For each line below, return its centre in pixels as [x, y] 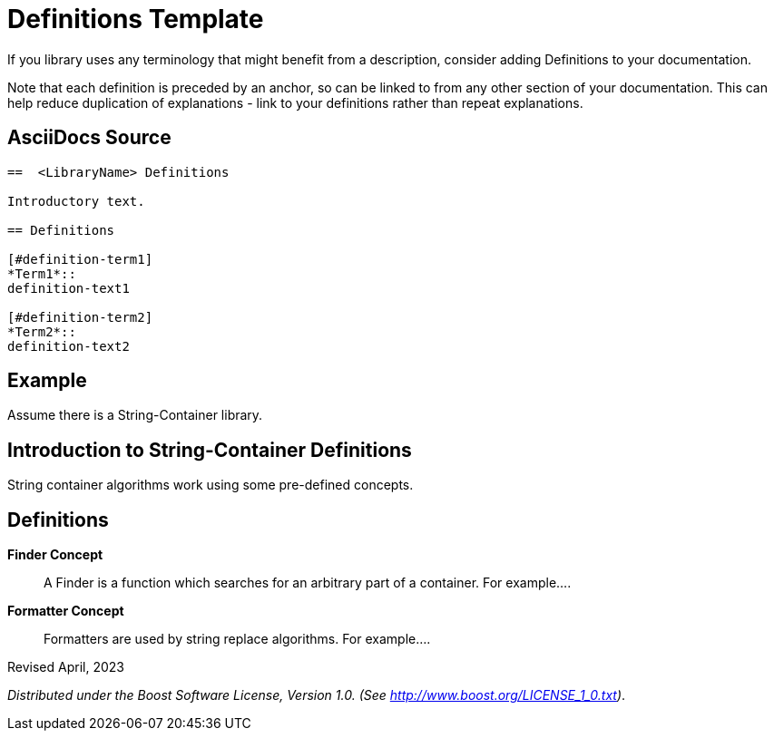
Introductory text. [76, 201]
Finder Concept [55, 555]
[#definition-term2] [80, 317]
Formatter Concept [66, 611]
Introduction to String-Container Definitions [210, 450]
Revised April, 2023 [66, 667]
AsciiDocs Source [89, 138]
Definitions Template [136, 19]
